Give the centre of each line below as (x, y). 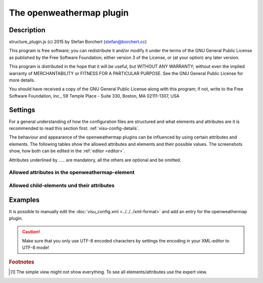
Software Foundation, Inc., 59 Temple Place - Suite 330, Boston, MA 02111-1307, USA (94, 96)
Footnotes (22, 262)
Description (27, 30)
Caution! (31, 232)
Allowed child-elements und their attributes (62, 185)
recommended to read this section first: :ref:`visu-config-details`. (74, 128)
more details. (22, 80)
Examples (24, 200)
